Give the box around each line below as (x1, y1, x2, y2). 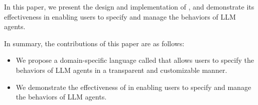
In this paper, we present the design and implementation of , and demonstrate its (4, 2, 254, 12)
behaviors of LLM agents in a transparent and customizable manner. (16, 64, 227, 75)
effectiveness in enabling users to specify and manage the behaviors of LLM (4, 11, 236, 22)
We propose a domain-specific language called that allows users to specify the (16, 55, 254, 65)
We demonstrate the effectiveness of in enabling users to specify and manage (16, 81, 251, 92)
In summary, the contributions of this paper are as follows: (4, 38, 185, 48)
